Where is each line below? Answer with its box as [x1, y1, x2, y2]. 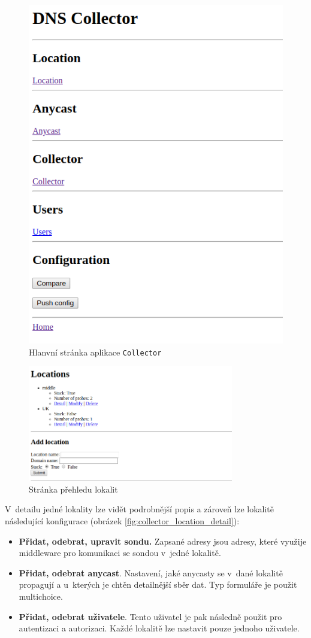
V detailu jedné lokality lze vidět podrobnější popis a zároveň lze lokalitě [5, 503, 274, 515]
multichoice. [19, 590, 63, 603]
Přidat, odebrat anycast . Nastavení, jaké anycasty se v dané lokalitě [19, 566, 283, 579]
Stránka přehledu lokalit [29, 482, 118, 495]
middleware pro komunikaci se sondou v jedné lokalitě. [19, 546, 221, 559]
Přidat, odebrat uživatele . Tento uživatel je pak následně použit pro [19, 610, 282, 622]
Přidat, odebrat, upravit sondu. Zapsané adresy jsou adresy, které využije [19, 534, 307, 547]
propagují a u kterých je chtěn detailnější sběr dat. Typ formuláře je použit [19, 578, 297, 591]
